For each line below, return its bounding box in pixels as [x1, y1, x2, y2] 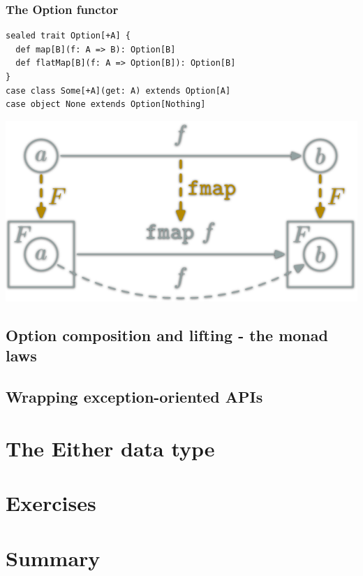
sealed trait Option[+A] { [6, 31, 131, 41]
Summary [6, 543, 101, 572]
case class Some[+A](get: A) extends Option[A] [6, 85, 231, 96]
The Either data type [6, 433, 215, 462]
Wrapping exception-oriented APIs [6, 386, 263, 408]
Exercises [6, 489, 96, 517]
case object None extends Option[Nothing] [6, 99, 206, 110]
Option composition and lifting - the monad [6, 324, 328, 346]
